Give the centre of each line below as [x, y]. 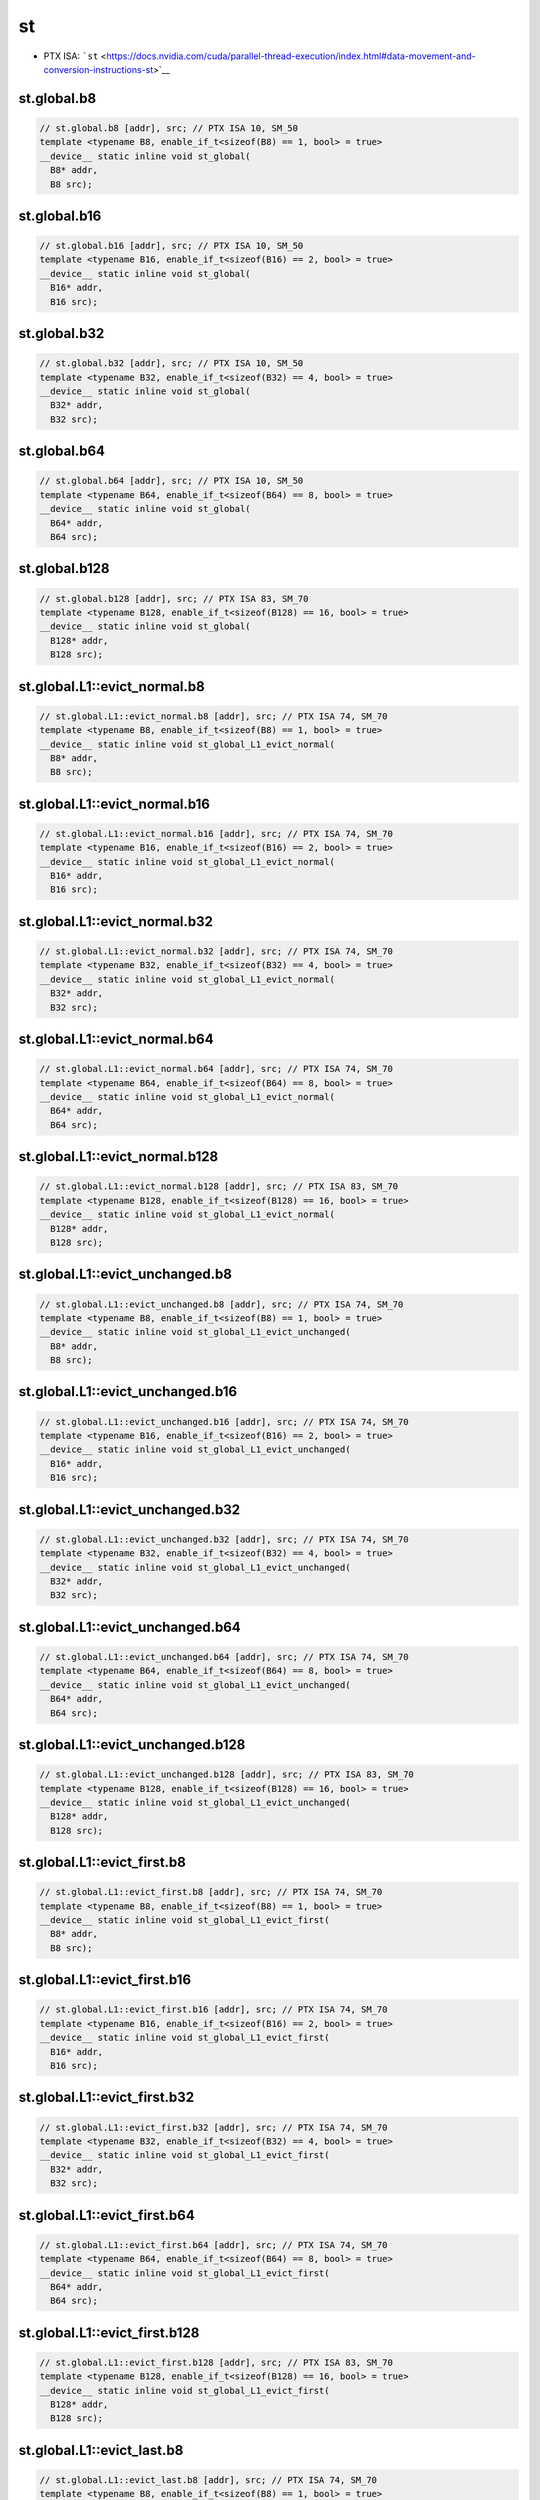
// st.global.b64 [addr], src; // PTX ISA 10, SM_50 [171, 481]
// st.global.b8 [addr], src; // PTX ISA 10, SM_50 [169, 128]
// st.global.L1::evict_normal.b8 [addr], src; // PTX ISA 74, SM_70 [213, 716]
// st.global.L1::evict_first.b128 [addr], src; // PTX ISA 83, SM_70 [216, 2362]
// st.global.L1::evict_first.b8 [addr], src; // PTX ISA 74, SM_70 [211, 1892]
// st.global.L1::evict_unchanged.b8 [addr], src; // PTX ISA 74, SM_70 [221, 1304]
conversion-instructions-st [98, 69]
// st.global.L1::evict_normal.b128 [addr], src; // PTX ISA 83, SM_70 [219, 1186]
